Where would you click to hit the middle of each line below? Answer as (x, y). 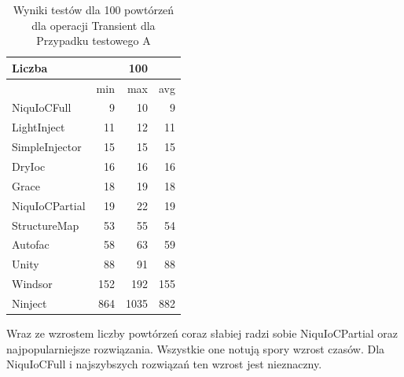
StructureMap (46, 225)
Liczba (30, 67)
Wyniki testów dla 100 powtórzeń (94, 9)
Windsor (32, 284)
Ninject (29, 303)
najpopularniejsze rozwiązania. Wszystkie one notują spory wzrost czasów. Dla (196, 348)
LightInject (39, 127)
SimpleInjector (47, 147)
